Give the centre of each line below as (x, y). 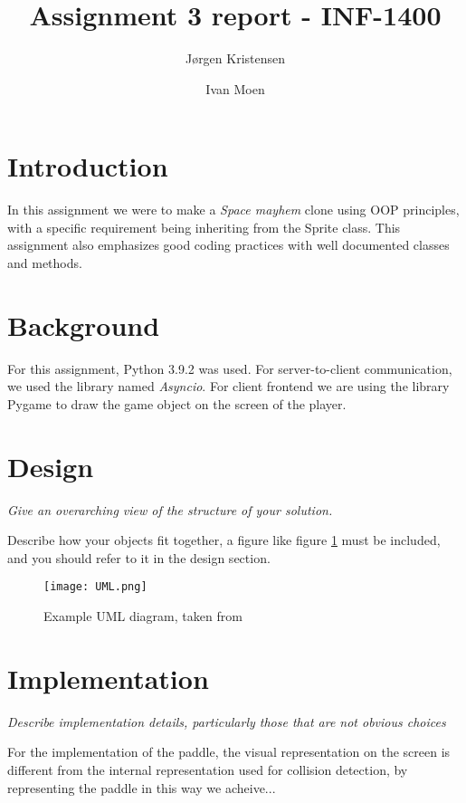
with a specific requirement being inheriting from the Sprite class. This (204, 227)
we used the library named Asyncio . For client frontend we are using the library (228, 386)
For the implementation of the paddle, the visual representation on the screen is (229, 752)
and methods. (45, 263)
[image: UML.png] (95, 587)
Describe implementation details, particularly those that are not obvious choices (227, 721)
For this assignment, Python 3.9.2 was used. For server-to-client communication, (230, 368)
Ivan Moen (235, 88)
